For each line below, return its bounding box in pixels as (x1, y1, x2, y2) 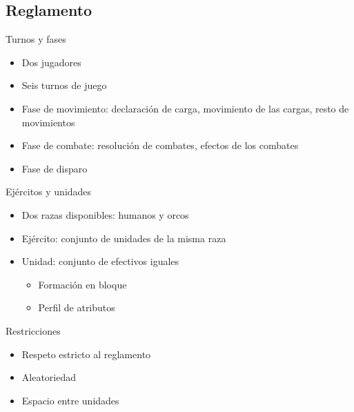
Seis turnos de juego (21, 78, 107, 92)
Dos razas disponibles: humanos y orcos (21, 207, 189, 222)
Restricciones (6, 323, 61, 337)
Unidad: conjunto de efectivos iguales (21, 254, 179, 268)
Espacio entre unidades (21, 393, 119, 407)
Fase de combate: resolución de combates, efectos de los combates (21, 138, 299, 153)
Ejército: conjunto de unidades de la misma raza (21, 230, 226, 245)
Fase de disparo (21, 161, 88, 175)
